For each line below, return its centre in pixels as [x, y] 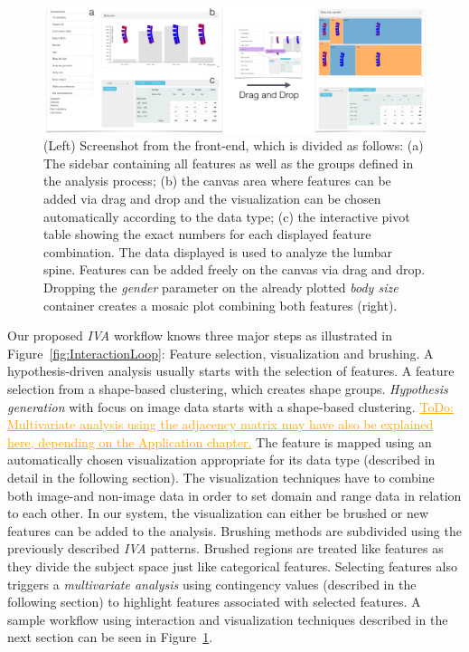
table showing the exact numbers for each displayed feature [207, 234]
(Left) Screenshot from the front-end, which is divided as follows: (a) [234, 145]
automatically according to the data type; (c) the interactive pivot [227, 216]
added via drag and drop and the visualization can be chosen [212, 199]
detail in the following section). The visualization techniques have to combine [221, 477]
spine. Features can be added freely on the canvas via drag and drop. [234, 269]
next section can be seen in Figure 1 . [110, 637]
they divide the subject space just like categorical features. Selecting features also [232, 566]
